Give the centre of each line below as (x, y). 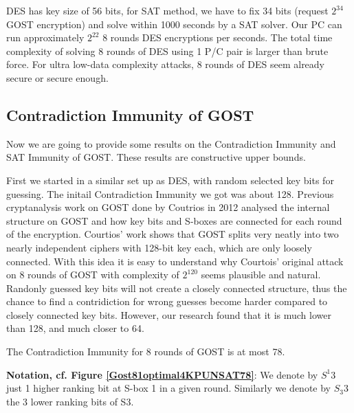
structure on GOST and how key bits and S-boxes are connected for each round (174, 220)
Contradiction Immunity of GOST (130, 114)
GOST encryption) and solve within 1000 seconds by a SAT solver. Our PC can (174, 24)
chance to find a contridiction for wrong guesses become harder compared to (167, 301)
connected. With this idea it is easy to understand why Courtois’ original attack (175, 261)
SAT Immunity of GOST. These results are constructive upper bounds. (156, 157)
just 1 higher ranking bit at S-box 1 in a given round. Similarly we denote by (169, 388)
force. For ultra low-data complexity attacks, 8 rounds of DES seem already (166, 64)
